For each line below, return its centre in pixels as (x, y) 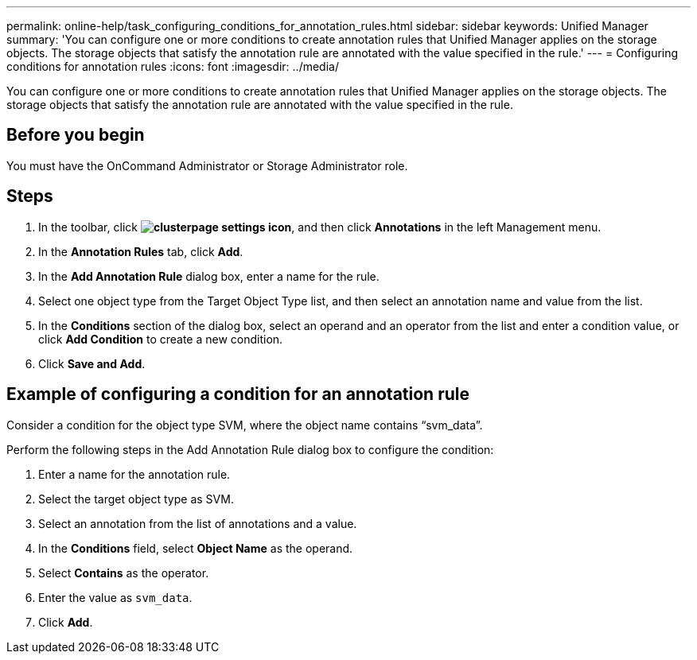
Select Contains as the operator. (124, 573)
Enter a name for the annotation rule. (134, 474)
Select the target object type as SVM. (136, 499)
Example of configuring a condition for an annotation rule (238, 394)
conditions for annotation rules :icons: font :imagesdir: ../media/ (173, 66)
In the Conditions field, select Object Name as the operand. (196, 548)
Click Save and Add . (92, 363)
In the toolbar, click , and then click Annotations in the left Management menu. (320, 227)
